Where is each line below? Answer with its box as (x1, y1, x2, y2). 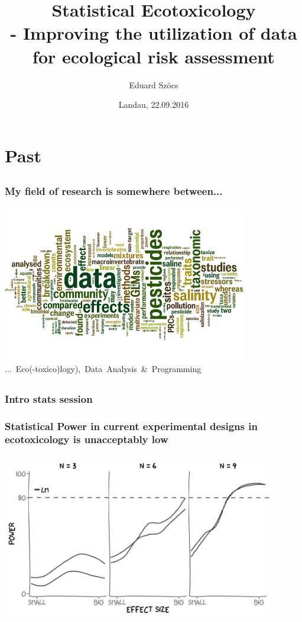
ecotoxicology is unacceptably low (5, 432, 168, 447)
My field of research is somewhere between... (5, 184, 223, 198)
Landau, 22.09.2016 (118, 98, 189, 111)
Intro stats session (5, 391, 93, 406)
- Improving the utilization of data (10, 21, 297, 45)
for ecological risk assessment (33, 44, 275, 68)
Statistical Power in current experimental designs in (5, 418, 258, 433)
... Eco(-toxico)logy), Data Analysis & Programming (5, 362, 202, 374)
